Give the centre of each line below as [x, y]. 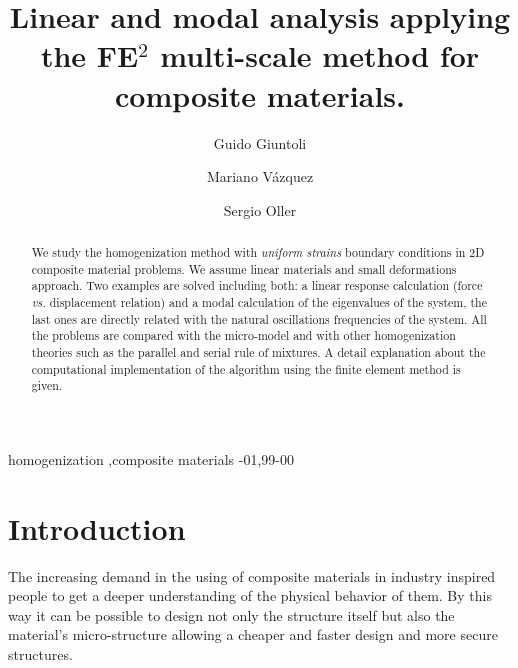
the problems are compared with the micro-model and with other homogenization [243, 335]
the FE [89, 55]
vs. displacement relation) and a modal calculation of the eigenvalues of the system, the [259, 302]
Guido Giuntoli [260, 142]
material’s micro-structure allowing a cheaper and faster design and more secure [253, 634]
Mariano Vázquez [260, 176]
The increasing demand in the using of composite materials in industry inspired [252, 575]
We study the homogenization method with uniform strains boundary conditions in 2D [258, 252]
